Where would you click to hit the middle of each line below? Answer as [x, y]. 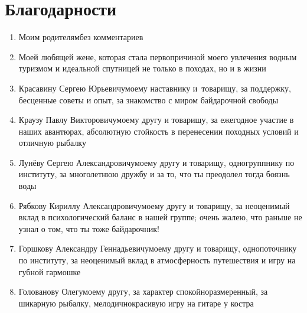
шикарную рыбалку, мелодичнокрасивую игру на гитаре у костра [136, 303]
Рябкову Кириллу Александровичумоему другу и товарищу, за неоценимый [154, 205]
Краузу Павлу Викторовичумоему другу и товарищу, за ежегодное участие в [156, 120]
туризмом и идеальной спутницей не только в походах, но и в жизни [142, 68]
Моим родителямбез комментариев [81, 37]
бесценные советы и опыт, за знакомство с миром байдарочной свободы [148, 100]
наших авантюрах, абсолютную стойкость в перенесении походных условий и [159, 131]
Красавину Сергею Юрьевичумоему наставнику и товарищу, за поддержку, [155, 88]
